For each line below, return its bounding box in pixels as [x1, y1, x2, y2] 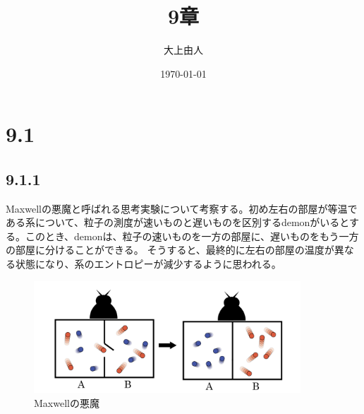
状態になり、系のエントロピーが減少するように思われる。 [15, 256, 281, 271]
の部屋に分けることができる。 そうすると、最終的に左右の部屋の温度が [6, 242, 334, 257]
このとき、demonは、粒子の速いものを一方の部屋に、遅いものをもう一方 [25, 228, 359, 243]
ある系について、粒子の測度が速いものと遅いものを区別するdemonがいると [6, 215, 349, 230]
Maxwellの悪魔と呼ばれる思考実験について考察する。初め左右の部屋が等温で [6, 201, 358, 215]
